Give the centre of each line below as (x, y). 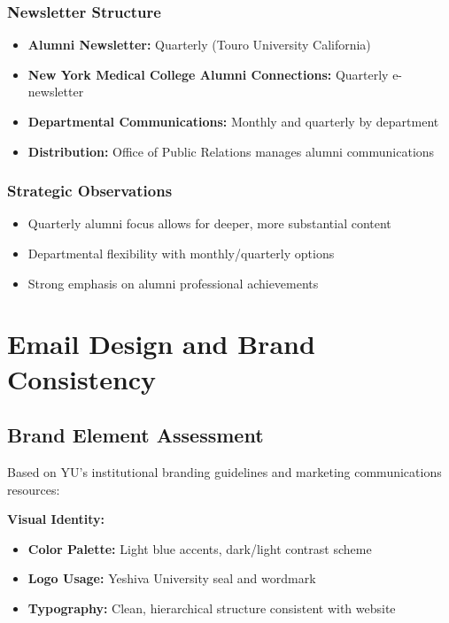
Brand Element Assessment (135, 435)
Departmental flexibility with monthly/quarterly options (181, 253)
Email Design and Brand (161, 344)
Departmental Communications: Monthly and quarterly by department (233, 121)
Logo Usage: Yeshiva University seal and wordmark (172, 578)
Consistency (82, 378)
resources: (34, 489)
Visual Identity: (56, 519)
